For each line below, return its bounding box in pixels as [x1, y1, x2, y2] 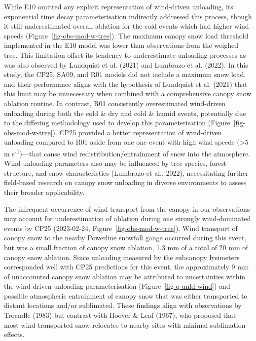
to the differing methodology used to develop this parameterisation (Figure [4, 117, 230, 128]
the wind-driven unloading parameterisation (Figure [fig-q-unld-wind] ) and [4, 281, 230, 291]
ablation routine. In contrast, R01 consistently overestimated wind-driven [4, 98, 226, 108]
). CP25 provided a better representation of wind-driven [52, 127, 222, 137]
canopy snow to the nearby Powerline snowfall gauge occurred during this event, [4, 232, 247, 243]
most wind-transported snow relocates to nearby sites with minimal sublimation [4, 319, 246, 330]
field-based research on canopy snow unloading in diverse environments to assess [4, 177, 247, 188]
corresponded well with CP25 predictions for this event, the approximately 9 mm [4, 262, 249, 272]
